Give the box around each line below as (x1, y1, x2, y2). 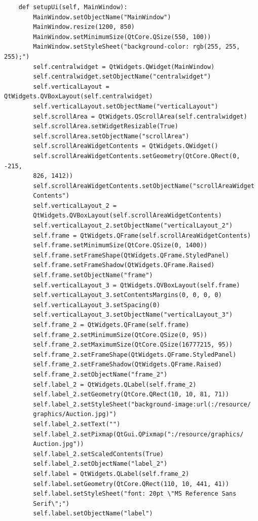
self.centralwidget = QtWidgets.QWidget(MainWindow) (33, 63, 215, 70)
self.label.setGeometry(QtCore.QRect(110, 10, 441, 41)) (33, 480, 229, 488)
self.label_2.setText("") (33, 420, 121, 428)
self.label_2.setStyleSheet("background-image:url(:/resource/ (33, 400, 251, 408)
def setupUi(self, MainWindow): (18, 4, 128, 11)
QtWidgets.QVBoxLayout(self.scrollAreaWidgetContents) (33, 212, 222, 219)
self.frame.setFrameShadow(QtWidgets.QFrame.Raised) (33, 262, 215, 269)
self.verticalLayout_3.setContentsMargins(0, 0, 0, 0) (33, 291, 222, 299)
